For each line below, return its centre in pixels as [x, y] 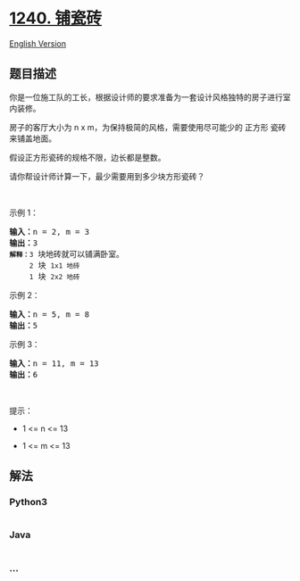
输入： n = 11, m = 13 [54, 363]
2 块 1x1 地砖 [54, 265]
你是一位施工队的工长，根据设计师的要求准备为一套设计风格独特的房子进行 [146, 97]
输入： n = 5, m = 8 [50, 314]
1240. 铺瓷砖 [56, 18]
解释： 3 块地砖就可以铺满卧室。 [67, 254]
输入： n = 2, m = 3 [50, 232]
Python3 [28, 502]
